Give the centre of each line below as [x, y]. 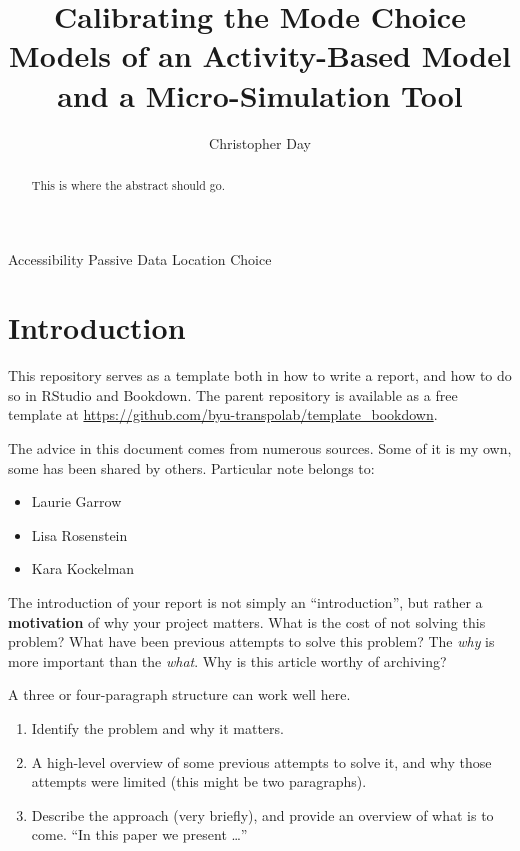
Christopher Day [260, 142]
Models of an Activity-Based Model [260, 55]
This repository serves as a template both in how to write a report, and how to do [260, 375]
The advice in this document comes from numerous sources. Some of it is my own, [260, 448]
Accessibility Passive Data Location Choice [140, 258]
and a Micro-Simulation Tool [260, 94]
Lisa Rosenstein [79, 534]
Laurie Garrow [76, 501]
